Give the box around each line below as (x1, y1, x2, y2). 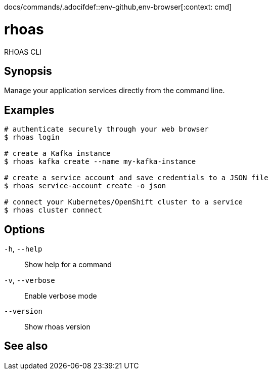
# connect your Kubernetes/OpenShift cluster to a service (4, 198, 243, 206)
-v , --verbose (4, 276, 55, 285)
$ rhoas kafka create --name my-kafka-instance (4, 157, 196, 166)
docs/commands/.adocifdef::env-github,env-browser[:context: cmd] (4, 3, 232, 11)
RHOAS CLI (4, 47, 42, 56)
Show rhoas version (24, 322, 90, 331)
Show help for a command (24, 260, 112, 269)
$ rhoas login (4, 133, 60, 142)
